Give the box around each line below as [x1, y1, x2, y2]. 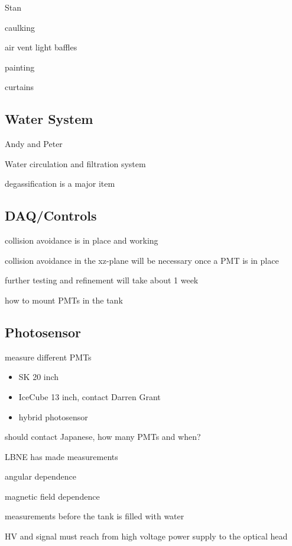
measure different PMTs [5, 350, 92, 363]
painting [5, 60, 35, 73]
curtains [5, 81, 34, 93]
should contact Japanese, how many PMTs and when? [5, 430, 201, 443]
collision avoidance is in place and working [5, 234, 158, 247]
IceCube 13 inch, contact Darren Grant [18, 390, 161, 403]
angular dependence [5, 470, 77, 483]
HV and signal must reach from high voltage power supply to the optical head [5, 530, 288, 542]
